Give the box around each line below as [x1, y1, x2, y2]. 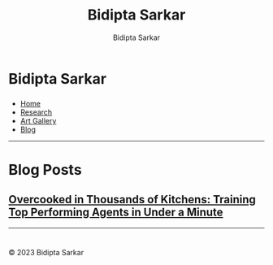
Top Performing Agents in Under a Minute [8, 206, 223, 219]
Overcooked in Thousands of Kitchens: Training [8, 193, 256, 206]
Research [19, 107, 53, 117]
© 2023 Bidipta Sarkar [8, 248, 84, 258]
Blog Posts [8, 161, 83, 180]
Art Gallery [19, 115, 57, 125]
